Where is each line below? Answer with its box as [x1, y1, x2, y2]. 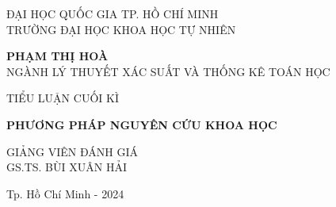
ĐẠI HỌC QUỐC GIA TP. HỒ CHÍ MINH [6, 6, 219, 21]
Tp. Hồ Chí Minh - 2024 [6, 185, 124, 201]
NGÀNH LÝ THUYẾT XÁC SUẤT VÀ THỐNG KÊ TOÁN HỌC [6, 63, 330, 79]
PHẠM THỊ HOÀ [6, 48, 109, 64]
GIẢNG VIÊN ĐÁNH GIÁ [6, 143, 138, 159]
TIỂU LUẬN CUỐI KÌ [6, 90, 119, 106]
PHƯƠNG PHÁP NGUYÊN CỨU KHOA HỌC [6, 116, 277, 132]
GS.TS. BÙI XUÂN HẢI [6, 159, 127, 175]
